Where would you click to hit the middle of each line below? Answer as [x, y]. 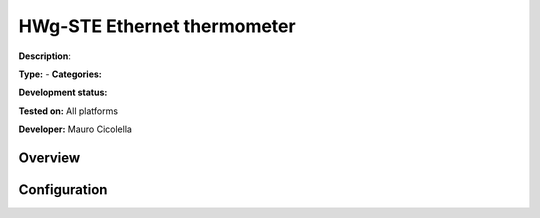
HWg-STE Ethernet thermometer [157, 26]
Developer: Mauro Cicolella [75, 129]
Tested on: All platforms [68, 111]
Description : [45, 56]
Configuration [63, 189]
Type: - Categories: [60, 74]
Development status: [63, 92]
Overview [49, 157]
